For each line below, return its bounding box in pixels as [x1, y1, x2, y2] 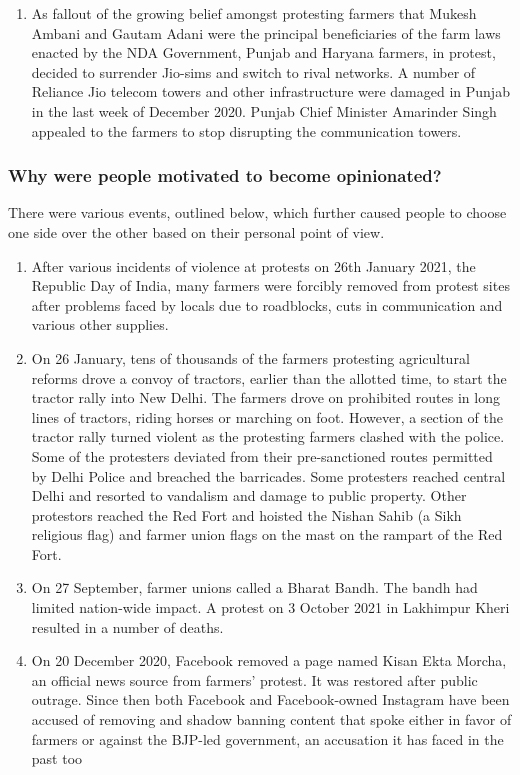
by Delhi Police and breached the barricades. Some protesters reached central [31, 465, 506, 486]
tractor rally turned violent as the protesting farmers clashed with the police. [31, 426, 505, 447]
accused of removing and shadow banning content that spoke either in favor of [31, 709, 512, 730]
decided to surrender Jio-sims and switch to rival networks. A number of [31, 61, 476, 82]
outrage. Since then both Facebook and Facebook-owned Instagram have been [31, 689, 510, 710]
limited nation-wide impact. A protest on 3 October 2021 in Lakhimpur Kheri [31, 597, 510, 618]
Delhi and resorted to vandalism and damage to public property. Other [31, 485, 467, 506]
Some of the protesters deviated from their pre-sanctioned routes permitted [31, 445, 493, 466]
